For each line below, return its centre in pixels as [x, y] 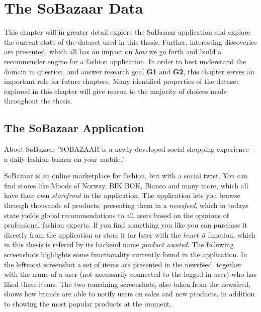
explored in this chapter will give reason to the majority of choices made [115, 91]
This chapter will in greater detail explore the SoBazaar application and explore [127, 32]
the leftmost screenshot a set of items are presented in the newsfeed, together [123, 264]
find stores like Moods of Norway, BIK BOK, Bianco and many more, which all [126, 185]
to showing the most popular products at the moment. [88, 303]
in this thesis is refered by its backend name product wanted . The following [119, 244]
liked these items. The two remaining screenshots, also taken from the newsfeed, [127, 284]
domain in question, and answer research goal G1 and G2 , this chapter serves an [129, 71]
